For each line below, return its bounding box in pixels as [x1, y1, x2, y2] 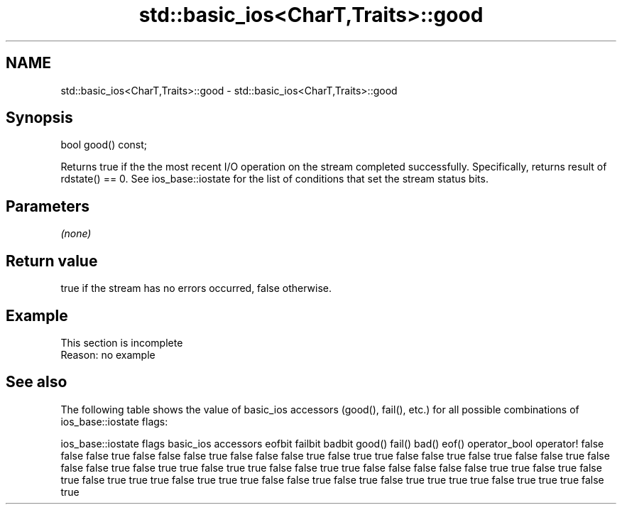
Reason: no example [60, 348, 155, 361]
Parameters [6, 197, 89, 215]
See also [6, 373, 67, 391]
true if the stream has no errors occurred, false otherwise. [60, 282, 332, 295]
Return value [6, 251, 98, 270]
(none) [60, 227, 92, 240]
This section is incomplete [60, 336, 183, 349]
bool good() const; [60, 139, 148, 151]
